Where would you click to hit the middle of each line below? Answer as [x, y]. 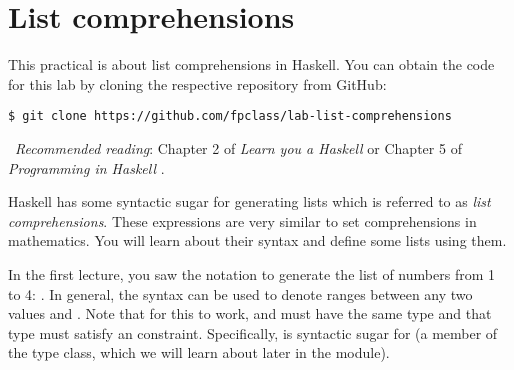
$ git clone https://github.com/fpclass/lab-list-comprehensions [230, 116]
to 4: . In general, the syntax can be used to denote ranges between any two [240, 293]
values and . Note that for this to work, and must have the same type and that [250, 313]
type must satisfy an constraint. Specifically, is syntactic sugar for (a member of [253, 332]
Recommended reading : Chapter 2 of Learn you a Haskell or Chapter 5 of [238, 147]
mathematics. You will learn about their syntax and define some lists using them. [257, 240]
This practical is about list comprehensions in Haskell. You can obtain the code [251, 64]
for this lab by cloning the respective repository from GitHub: [197, 83]
